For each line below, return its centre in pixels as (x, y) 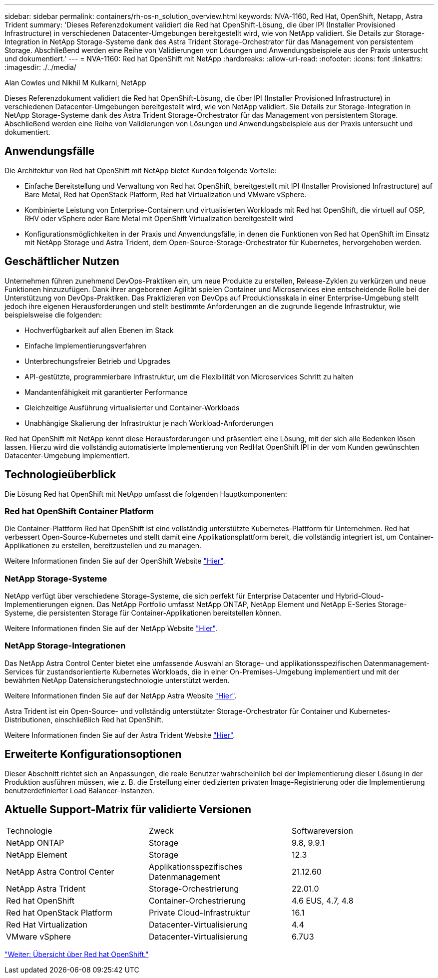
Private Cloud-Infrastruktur (199, 913)
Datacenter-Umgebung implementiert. (67, 455)
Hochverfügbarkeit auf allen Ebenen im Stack (99, 330)
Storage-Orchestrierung (194, 889)
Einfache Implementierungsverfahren (85, 345)
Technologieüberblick (60, 475)
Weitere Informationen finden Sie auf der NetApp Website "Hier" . (111, 629)
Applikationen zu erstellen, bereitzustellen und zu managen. (103, 546)
